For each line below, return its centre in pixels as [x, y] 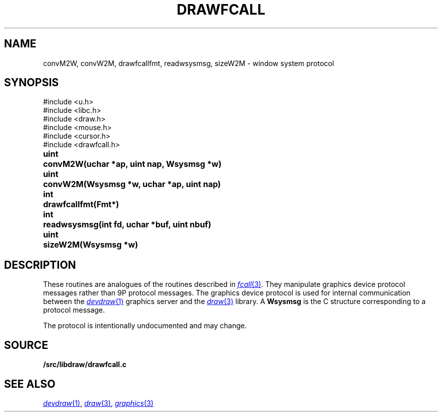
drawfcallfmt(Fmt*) [81, 204]
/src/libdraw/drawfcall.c [85, 365]
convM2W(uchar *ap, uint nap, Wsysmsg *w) [132, 164]
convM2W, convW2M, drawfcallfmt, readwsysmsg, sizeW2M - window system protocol [188, 63]
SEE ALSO [30, 384]
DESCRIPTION [40, 265]
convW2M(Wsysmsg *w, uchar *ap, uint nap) [132, 184]
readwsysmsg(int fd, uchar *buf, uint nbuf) [127, 225]
